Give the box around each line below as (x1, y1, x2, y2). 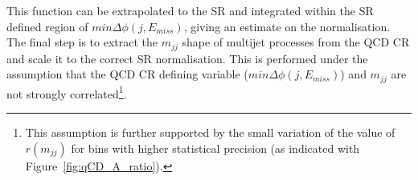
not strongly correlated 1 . (6, 82, 127, 102)
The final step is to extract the (6, 34, 158, 50)
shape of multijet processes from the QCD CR (182, 34, 410, 50)
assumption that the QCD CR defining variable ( (6, 66, 248, 82)
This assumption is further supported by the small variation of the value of (25, 123, 395, 140)
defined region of (6, 18, 88, 34)
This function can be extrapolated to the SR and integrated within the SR (6, 2, 374, 18)
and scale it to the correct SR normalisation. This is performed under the (6, 50, 368, 66)
